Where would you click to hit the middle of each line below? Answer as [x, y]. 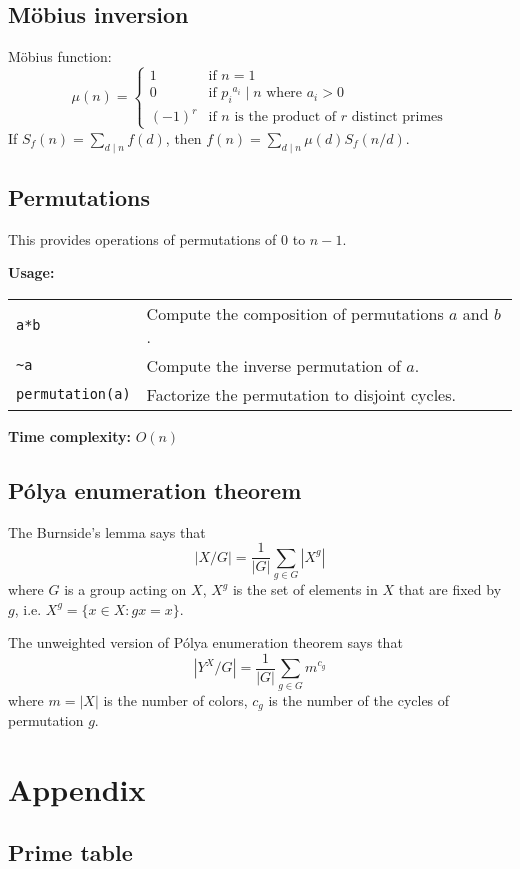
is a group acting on [125, 589]
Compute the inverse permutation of [273, 365]
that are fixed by [450, 589]
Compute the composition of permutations [295, 313]
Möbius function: [60, 56]
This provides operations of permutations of [142, 238]
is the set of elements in [305, 589]
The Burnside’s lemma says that [107, 531]
